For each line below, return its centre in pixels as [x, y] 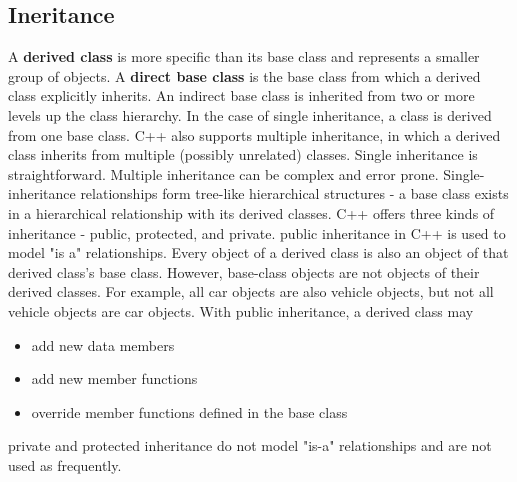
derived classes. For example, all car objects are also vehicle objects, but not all [251, 291]
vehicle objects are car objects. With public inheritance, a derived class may [241, 310]
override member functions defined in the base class [189, 411]
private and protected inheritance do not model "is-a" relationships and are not [250, 445]
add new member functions [114, 378]
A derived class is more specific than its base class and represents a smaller [244, 56]
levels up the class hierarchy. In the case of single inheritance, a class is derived [250, 114]
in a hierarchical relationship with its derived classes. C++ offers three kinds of [251, 212]
